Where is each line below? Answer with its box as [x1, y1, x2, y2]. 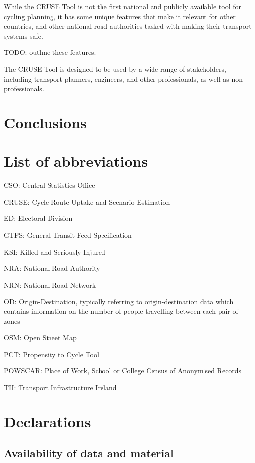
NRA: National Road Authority [4, 263, 100, 273]
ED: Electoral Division [4, 213, 73, 223]
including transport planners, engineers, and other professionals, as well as [4, 73, 229, 84]
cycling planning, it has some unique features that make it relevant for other [4, 11, 236, 21]
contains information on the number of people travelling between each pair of [4, 306, 238, 316]
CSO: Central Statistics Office [4, 180, 95, 190]
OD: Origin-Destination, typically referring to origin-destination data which [4, 296, 234, 307]
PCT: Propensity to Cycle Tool [4, 349, 99, 359]
